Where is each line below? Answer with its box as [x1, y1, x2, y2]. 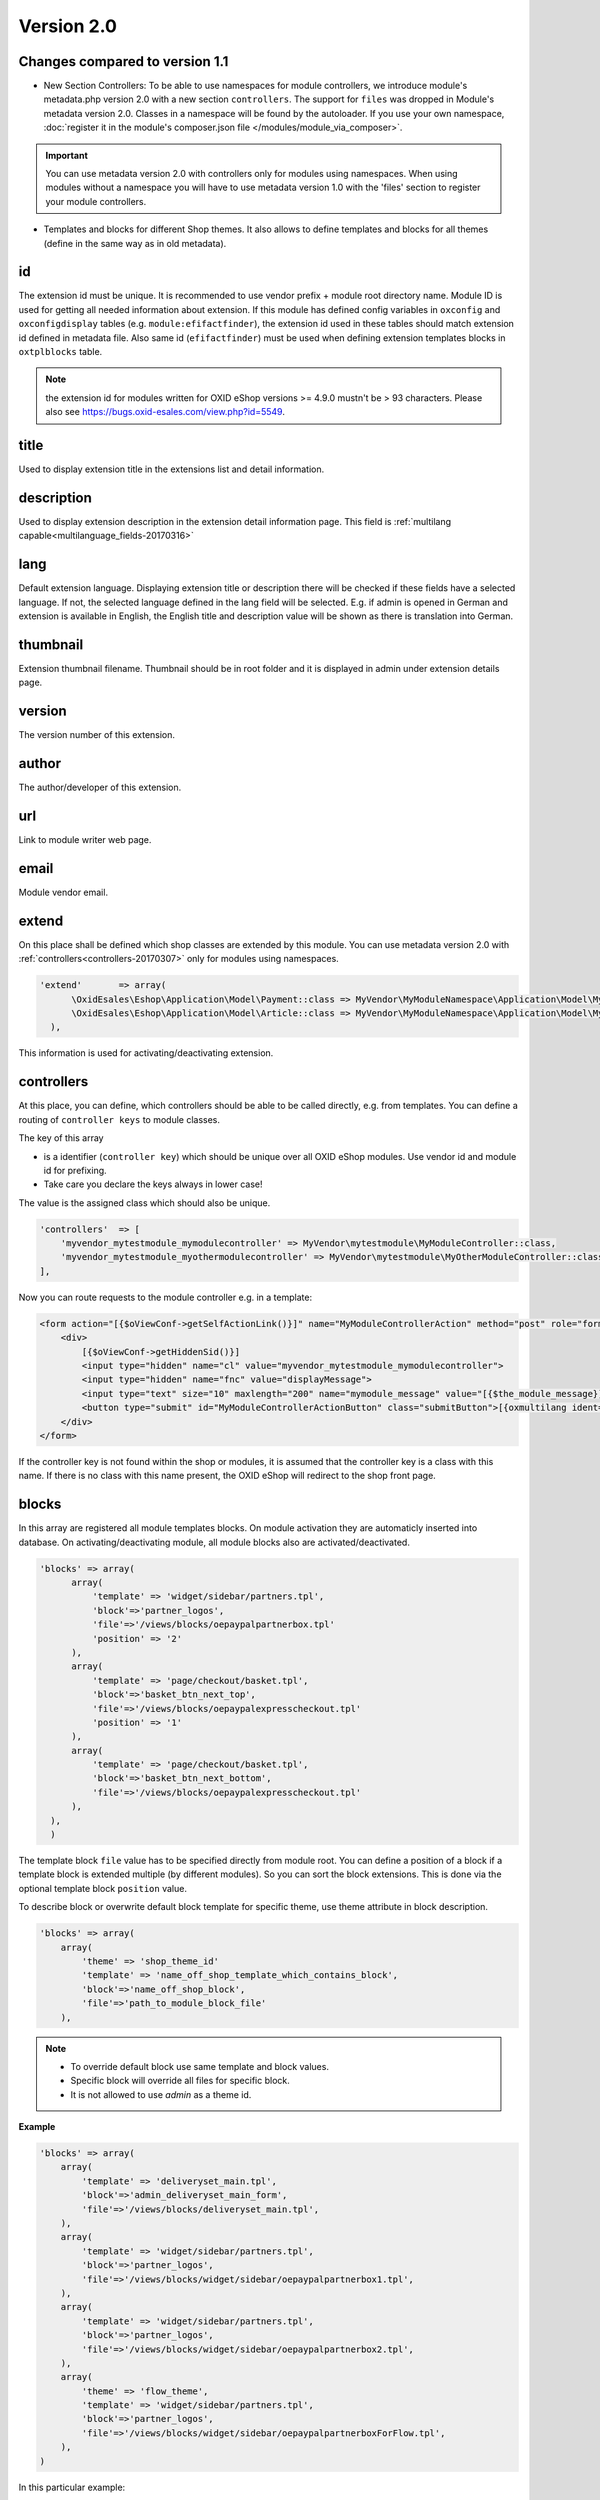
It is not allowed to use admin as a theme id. [70, 2088, 252, 2100]
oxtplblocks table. [18, 346, 103, 358]
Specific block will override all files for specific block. [70, 2075, 290, 2087]
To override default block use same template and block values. [70, 2060, 330, 2072]
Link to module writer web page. [18, 834, 152, 846]
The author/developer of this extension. [18, 781, 182, 794]
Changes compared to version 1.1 [18, 53, 229, 70]
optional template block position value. [18, 1882, 187, 1894]
